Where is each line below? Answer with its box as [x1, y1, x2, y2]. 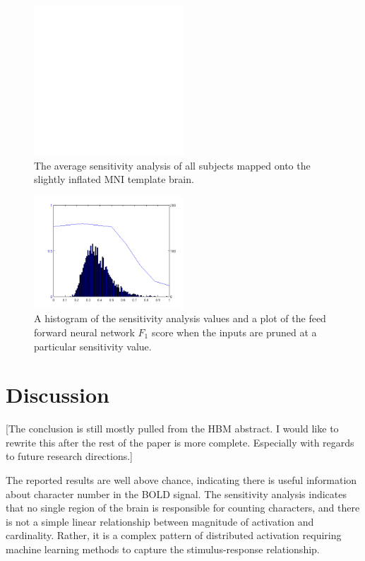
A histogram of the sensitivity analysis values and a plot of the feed [34, 311, 326, 326]
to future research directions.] [6, 449, 133, 463]
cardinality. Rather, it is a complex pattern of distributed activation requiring [6, 528, 342, 543]
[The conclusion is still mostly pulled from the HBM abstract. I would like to [6, 421, 339, 436]
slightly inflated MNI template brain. [34, 172, 194, 187]
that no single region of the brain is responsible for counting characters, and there [6, 500, 360, 515]
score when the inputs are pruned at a [151, 324, 317, 339]
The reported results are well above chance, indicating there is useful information [6, 473, 357, 488]
